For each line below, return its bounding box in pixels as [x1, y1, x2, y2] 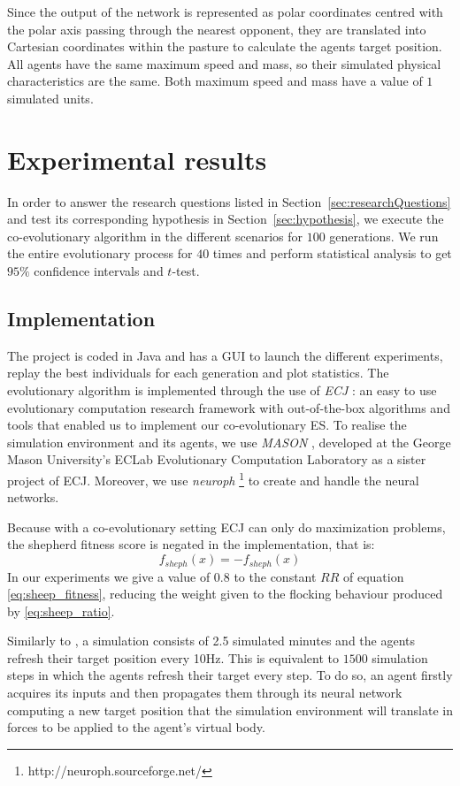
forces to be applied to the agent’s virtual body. [7, 718, 265, 736]
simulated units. [7, 88, 94, 107]
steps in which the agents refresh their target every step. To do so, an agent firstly [7, 666, 453, 684]
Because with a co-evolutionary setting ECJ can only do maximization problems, [7, 517, 446, 536]
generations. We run [329, 226, 439, 245]
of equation [343, 567, 404, 585]
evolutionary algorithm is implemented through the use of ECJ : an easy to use [7, 381, 437, 400]
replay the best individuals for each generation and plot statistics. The [7, 363, 389, 382]
